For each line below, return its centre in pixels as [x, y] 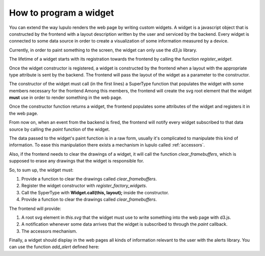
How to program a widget [62, 13]
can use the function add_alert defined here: [54, 247]
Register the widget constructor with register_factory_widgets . [84, 186]
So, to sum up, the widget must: [41, 170]
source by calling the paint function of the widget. [60, 129]
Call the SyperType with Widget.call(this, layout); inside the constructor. [95, 192]
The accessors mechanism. [49, 231]
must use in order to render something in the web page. [66, 97]
